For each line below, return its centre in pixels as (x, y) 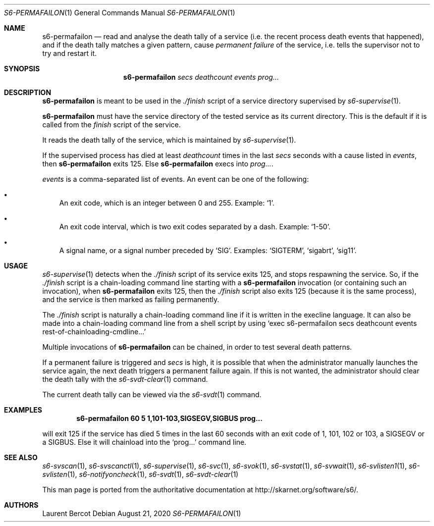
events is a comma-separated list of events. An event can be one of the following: (176, 179)
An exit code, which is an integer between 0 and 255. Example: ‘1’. (167, 203)
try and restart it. (70, 53)
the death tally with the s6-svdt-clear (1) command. (125, 379)
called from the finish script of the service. (111, 125)
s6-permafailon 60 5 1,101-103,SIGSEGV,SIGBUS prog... (169, 418)
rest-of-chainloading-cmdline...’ (94, 332)
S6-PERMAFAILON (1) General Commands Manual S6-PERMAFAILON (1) (120, 13)
